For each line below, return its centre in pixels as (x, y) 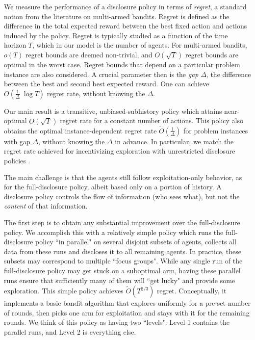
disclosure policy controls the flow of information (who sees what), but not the (122, 196)
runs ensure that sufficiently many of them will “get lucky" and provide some (120, 280)
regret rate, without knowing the (96, 93)
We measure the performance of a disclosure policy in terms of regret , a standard (125, 6)
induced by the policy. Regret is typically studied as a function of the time (116, 35)
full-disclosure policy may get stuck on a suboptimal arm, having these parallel (122, 270)
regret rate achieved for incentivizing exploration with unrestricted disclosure (120, 151)
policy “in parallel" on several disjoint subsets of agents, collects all (136, 242)
